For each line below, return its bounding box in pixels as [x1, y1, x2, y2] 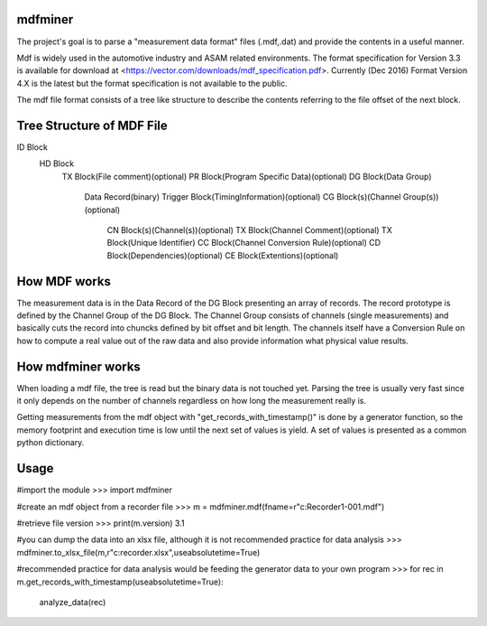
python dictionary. [16, 437, 85, 448]
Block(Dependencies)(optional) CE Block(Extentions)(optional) [106, 249, 339, 261]
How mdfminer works [16, 359, 142, 374]
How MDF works [16, 274, 112, 289]
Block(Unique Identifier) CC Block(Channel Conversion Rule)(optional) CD [106, 238, 381, 248]
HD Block [39, 158, 75, 169]
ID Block [16, 141, 49, 153]
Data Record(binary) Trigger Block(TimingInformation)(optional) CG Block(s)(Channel [84, 192, 401, 202]
